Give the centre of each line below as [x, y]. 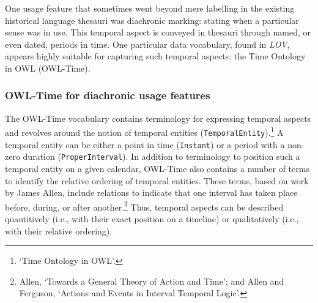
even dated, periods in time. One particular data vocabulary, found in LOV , [147, 44]
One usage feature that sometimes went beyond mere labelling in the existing [150, 8]
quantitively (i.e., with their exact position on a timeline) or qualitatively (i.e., [152, 219]
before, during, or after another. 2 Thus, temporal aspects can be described [144, 206]
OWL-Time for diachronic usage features [108, 95]
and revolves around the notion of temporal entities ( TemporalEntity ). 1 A [144, 132]
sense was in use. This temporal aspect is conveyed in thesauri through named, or [158, 32]
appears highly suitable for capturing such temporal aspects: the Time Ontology [155, 56]
